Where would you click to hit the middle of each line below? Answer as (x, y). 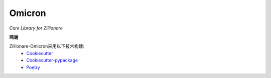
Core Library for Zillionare (36, 28)
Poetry (33, 67)
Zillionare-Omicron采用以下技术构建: (47, 46)
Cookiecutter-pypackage (52, 60)
